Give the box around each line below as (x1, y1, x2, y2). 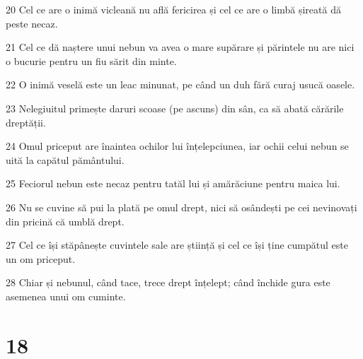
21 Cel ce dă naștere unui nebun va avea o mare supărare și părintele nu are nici (6, 40, 355, 54)
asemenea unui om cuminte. (6, 288, 126, 303)
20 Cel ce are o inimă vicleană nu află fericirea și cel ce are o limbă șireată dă (6, 2, 341, 16)
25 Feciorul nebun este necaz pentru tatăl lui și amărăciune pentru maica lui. (6, 176, 340, 191)
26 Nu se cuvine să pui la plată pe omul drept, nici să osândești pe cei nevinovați (6, 199, 357, 214)
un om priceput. (6, 251, 76, 266)
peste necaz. (6, 16, 58, 30)
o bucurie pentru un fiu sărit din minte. (6, 53, 177, 68)
